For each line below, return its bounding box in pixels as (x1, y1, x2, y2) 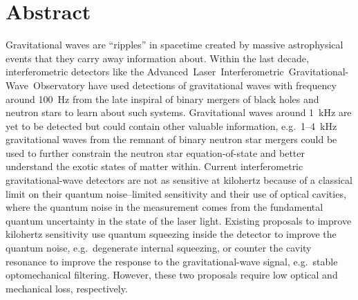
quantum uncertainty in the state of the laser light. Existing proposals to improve (6, 213, 352, 227)
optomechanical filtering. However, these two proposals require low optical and (6, 268, 338, 282)
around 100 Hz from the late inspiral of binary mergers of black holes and (6, 91, 319, 106)
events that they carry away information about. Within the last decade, (6, 50, 309, 65)
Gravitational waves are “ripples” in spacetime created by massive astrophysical (6, 37, 343, 52)
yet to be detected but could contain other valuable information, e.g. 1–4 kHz (6, 118, 337, 133)
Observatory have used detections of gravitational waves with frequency (33, 77, 337, 92)
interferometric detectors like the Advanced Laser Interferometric (6, 64, 284, 79)
